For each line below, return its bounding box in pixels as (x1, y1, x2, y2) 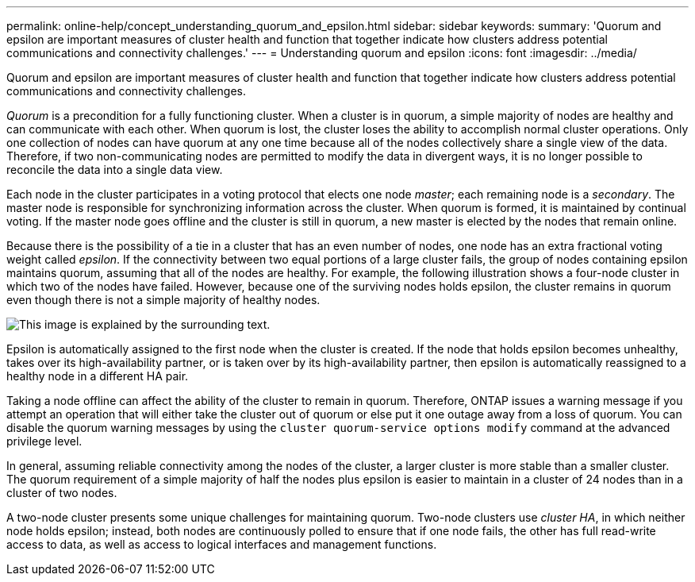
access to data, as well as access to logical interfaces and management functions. (6, 538, 437, 551)
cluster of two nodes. (6, 486, 117, 499)
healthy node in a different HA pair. (6, 369, 189, 383)
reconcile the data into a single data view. (6, 163, 223, 176)
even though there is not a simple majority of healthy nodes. (6, 293, 321, 306)
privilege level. (6, 434, 83, 448)
